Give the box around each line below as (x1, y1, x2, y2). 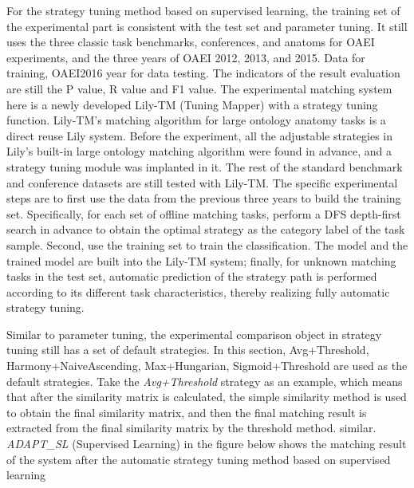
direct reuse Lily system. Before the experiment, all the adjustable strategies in (6, 127, 393, 144)
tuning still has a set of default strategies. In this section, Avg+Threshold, (6, 341, 369, 358)
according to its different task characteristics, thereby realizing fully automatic (6, 283, 390, 300)
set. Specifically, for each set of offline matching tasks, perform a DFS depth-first (6, 205, 401, 222)
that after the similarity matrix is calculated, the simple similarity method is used (6, 388, 407, 405)
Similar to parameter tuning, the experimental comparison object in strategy (6, 325, 382, 342)
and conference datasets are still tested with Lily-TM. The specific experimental (6, 174, 398, 191)
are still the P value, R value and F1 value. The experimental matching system (6, 80, 392, 96)
